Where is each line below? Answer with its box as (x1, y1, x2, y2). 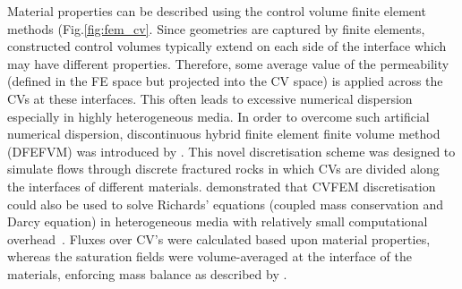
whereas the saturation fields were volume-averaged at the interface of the (7, 247, 412, 266)
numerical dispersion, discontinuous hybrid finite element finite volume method (7, 124, 441, 143)
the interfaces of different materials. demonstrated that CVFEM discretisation (7, 176, 436, 195)
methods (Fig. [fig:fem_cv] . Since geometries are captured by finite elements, (7, 19, 425, 38)
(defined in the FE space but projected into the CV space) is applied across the (7, 72, 443, 90)
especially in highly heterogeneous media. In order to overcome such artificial (7, 106, 430, 125)
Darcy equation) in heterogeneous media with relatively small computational (7, 212, 428, 231)
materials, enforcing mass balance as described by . (7, 264, 287, 283)
